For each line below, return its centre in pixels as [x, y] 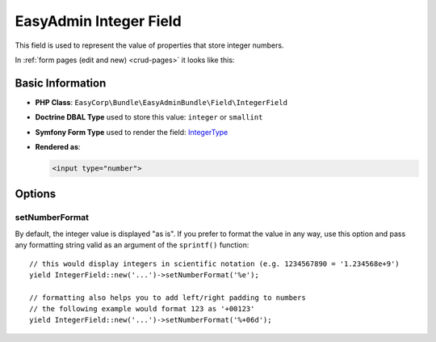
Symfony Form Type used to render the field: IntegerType [132, 132]
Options [36, 194]
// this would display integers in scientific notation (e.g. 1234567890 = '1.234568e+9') [214, 264]
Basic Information [61, 83]
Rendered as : [58, 147]
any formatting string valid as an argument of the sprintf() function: [132, 245]
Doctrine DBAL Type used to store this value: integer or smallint [149, 117]
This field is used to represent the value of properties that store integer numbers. [149, 45]
